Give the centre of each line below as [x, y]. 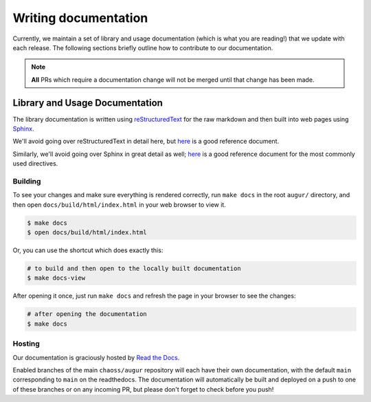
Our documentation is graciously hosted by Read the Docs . [96, 357]
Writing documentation [80, 18]
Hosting [26, 344]
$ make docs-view [56, 278]
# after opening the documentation [87, 314]
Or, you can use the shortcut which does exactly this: [88, 250]
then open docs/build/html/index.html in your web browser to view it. [119, 204]
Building [27, 181]
